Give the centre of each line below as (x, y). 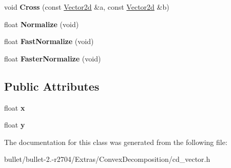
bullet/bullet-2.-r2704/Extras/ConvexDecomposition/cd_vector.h (107, 159)
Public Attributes (52, 86)
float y (15, 125)
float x (15, 107)
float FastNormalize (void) (49, 41)
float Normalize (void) (42, 24)
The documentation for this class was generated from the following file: (116, 142)
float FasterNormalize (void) (53, 58)
